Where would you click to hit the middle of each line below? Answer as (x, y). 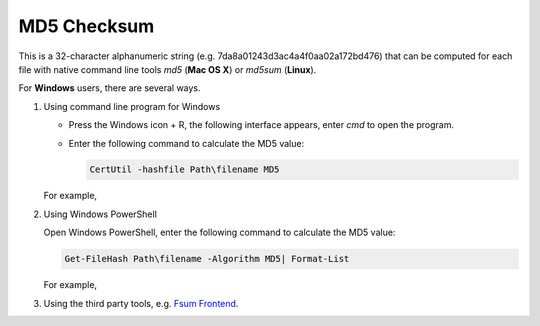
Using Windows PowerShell (100, 214)
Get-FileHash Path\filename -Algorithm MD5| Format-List (207, 259)
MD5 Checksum (86, 26)
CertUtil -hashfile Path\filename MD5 (184, 169)
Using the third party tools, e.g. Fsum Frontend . (141, 303)
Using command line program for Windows (132, 106)
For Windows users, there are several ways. (109, 88)
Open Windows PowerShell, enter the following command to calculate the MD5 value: (219, 232)
